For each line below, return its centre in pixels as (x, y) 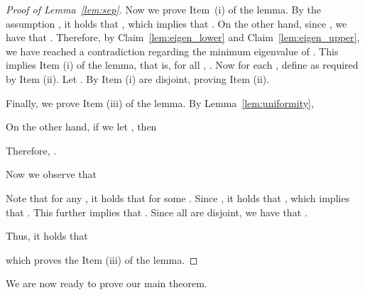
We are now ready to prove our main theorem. (107, 283)
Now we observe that (51, 174)
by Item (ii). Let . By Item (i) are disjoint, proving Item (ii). (138, 78)
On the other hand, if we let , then (81, 127)
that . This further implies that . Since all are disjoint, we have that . (157, 212)
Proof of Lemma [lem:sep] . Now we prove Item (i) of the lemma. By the (163, 9)
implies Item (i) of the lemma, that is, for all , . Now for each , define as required (182, 65)
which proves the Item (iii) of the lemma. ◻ (102, 259)
